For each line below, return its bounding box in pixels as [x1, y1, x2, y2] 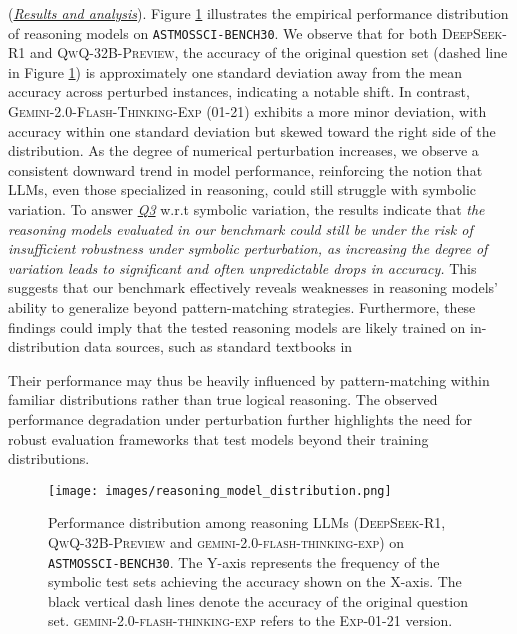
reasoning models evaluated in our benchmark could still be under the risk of [8, 218, 473, 239]
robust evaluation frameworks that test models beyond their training [8, 428, 429, 449]
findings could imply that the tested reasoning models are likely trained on [8, 316, 466, 337]
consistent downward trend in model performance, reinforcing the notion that [8, 159, 483, 180]
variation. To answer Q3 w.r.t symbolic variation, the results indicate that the [8, 199, 485, 219]
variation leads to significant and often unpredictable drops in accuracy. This [8, 257, 477, 278]
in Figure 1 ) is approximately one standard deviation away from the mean [8, 61, 462, 82]
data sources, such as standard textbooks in [84, 336, 353, 357]
